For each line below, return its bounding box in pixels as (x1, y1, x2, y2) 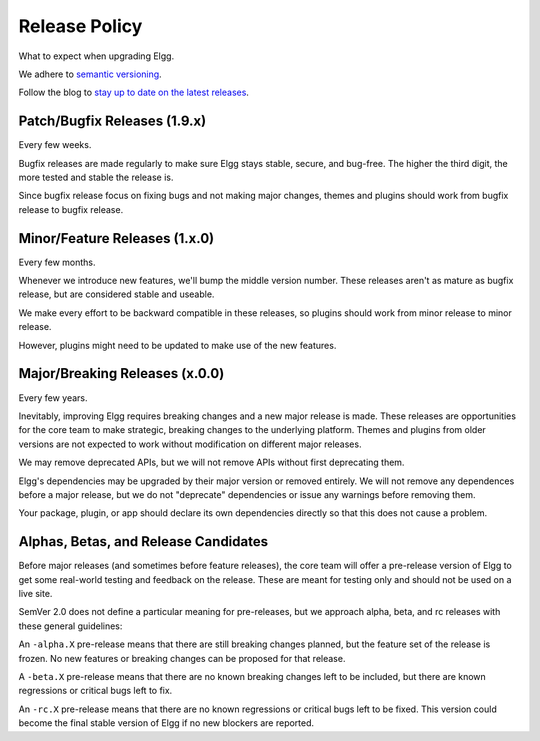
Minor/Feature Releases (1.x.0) (18, 230, 215, 247)
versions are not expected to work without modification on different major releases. (18, 438, 362, 450)
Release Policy (18, 15, 143, 37)
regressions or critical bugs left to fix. (18, 685, 173, 697)
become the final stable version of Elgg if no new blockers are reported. (18, 717, 315, 729)
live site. (18, 587, 53, 599)
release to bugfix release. (18, 203, 124, 215)
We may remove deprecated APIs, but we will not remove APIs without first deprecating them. (18, 456, 405, 469)
